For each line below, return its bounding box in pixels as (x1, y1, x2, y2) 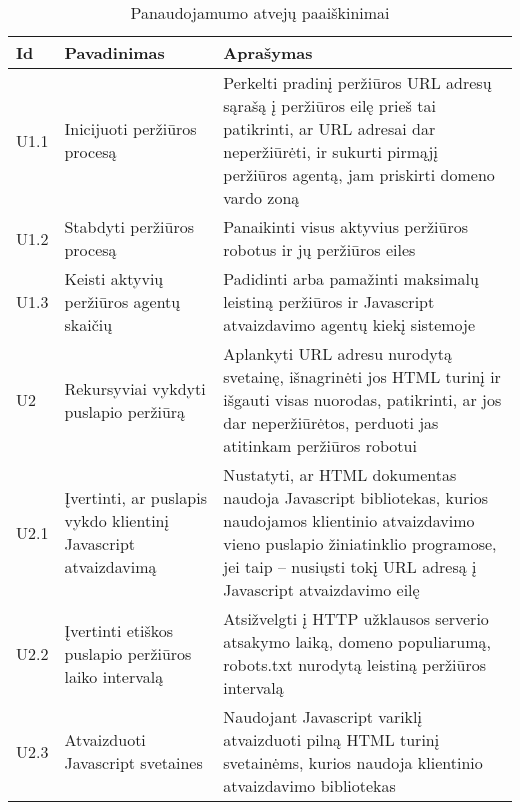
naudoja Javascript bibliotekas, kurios (223, 486, 488, 509)
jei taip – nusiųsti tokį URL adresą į (223, 555, 477, 578)
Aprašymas (223, 41, 313, 64)
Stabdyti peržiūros (64, 215, 195, 238)
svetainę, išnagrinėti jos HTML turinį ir (223, 365, 501, 388)
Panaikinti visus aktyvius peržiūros (223, 215, 469, 238)
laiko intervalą (64, 664, 164, 688)
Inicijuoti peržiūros (64, 117, 197, 140)
